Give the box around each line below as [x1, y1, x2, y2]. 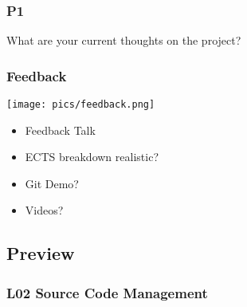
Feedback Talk [25, 121, 96, 138]
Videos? [25, 202, 64, 218]
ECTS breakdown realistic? [25, 148, 159, 165]
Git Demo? [25, 175, 79, 191]
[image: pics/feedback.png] [6, 99, 155, 111]
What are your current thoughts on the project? [6, 32, 241, 49]
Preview [6, 241, 75, 266]
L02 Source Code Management [6, 282, 208, 302]
